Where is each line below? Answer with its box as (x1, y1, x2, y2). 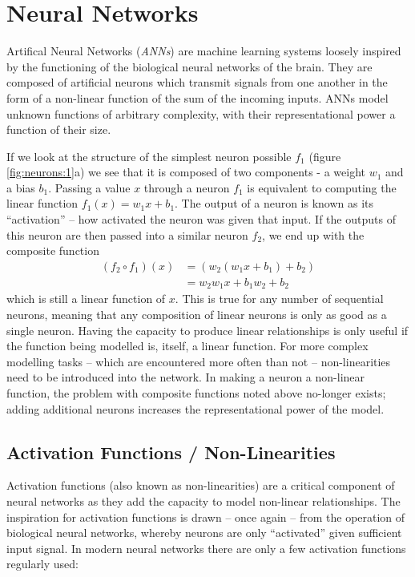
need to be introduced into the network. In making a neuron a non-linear (6, 369, 365, 385)
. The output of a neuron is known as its (175, 195, 374, 212)
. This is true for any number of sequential (175, 290, 384, 307)
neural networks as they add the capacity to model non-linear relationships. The (6, 492, 401, 509)
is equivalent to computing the (247, 179, 397, 196)
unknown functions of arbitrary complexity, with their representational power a (6, 105, 396, 122)
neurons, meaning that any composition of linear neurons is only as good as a (6, 305, 387, 322)
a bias (6, 179, 35, 196)
